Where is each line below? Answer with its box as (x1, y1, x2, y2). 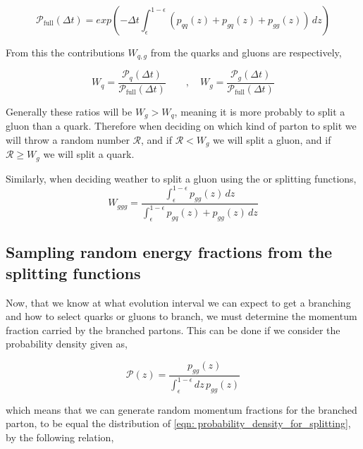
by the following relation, (6, 430, 114, 445)
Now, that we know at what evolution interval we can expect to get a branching (6, 295, 351, 309)
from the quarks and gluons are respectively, (150, 45, 342, 59)
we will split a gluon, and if (213, 132, 331, 147)
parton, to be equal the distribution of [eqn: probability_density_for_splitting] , (6, 416, 351, 431)
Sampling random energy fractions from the (6, 241, 333, 263)
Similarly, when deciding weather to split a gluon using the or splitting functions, (6, 171, 357, 185)
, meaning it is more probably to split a (174, 104, 345, 118)
